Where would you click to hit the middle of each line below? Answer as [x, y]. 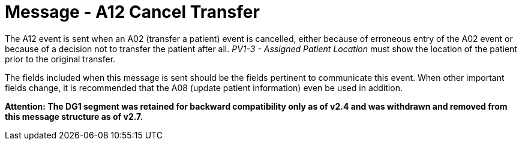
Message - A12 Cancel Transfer [132, 12]
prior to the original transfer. [60, 59]
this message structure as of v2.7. [74, 116]
